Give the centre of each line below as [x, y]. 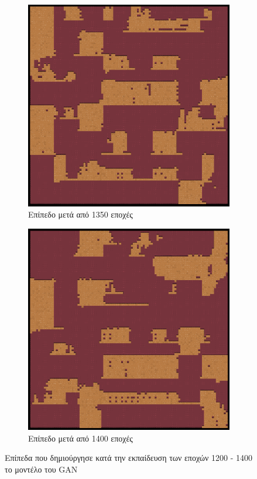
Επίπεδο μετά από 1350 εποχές [80, 214]
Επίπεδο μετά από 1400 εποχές [80, 438]
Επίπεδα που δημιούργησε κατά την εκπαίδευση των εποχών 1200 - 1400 [129, 458]
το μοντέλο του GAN [41, 469]
